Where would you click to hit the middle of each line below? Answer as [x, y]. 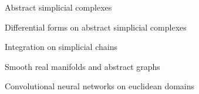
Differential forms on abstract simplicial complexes [96, 27]
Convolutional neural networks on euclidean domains [100, 86]
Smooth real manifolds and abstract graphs [82, 66]
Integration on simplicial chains [61, 47]
